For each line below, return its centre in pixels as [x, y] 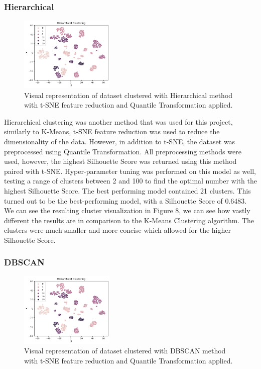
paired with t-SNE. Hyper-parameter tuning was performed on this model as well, [130, 171]
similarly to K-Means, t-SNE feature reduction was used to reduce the [112, 131]
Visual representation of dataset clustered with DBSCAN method [125, 351]
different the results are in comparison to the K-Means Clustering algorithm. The [129, 220]
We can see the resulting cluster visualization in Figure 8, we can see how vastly [127, 210]
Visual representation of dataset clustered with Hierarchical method [128, 95]
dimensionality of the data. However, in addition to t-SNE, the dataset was [120, 142]
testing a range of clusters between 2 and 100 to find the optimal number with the [130, 181]
